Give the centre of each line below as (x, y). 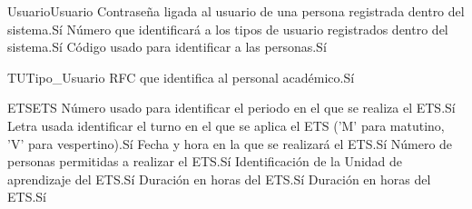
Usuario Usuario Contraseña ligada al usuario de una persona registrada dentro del (236, 11)
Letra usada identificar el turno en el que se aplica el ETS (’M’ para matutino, (226, 125)
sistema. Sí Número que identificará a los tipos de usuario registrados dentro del (228, 29)
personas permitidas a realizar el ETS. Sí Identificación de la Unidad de (205, 161)
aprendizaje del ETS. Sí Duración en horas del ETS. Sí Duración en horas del (219, 179)
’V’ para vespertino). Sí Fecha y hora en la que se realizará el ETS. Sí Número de (230, 143)
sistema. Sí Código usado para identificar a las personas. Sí (167, 47)
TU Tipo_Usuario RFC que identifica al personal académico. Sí (181, 77)
